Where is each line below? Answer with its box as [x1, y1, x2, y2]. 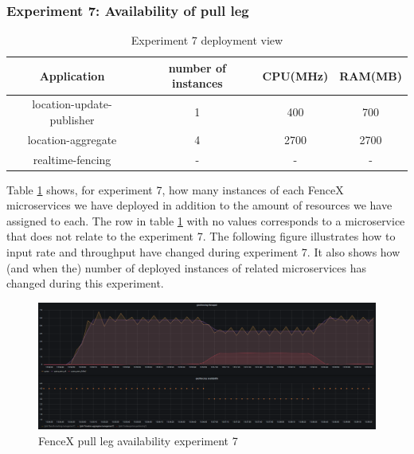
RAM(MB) [339, 67, 402, 84]
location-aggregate [27, 131, 117, 147]
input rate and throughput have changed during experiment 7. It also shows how [6, 244, 400, 260]
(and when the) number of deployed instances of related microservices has [6, 259, 367, 276]
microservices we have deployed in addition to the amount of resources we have [6, 197, 393, 213]
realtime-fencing [33, 151, 111, 167]
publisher [49, 111, 95, 127]
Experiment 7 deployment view [131, 32, 283, 49]
